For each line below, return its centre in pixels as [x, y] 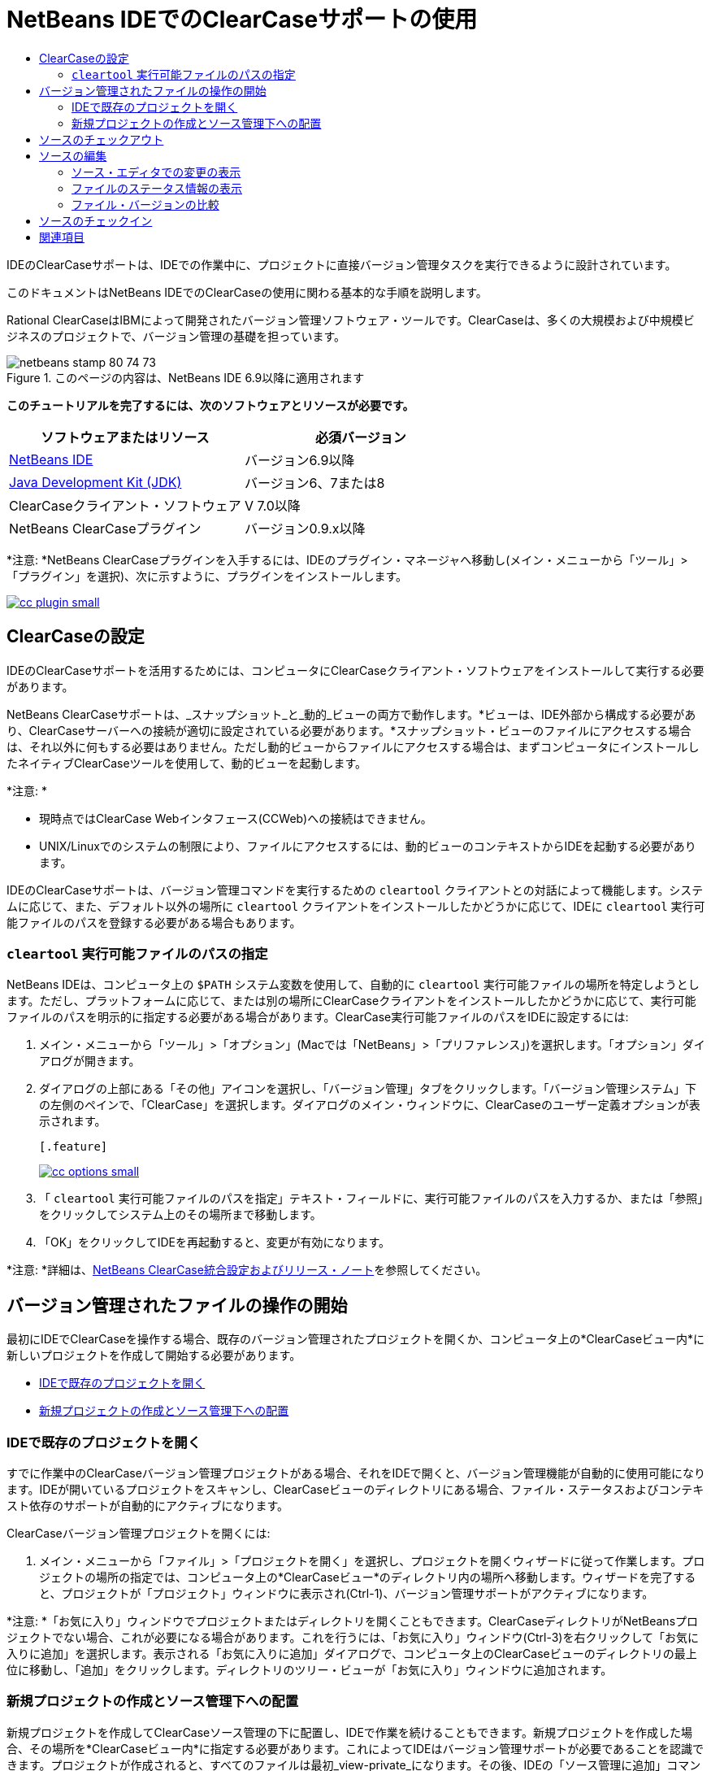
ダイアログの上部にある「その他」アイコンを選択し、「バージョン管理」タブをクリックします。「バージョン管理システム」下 [368, 1089]
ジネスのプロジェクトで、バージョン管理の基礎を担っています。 [176, 336]
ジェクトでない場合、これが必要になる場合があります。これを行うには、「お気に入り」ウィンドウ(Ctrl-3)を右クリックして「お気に [353, 1637]
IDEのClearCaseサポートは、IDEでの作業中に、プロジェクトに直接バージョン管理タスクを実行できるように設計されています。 [342, 264]
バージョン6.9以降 [299, 460]
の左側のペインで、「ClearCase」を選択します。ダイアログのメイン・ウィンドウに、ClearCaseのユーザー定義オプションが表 [370, 1105]
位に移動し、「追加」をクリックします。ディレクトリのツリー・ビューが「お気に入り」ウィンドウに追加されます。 [310, 1669]
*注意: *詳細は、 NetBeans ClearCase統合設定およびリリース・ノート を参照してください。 [247, 1270]
